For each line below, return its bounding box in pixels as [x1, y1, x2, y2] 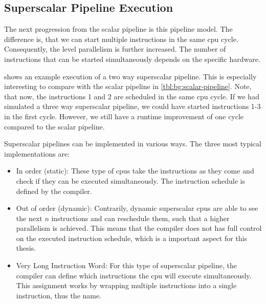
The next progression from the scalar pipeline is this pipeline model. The [4, 24, 233, 34]
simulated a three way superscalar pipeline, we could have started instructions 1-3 [4, 101, 261, 112]
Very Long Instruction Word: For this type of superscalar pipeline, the [16, 260, 237, 271]
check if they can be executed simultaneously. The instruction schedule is [16, 175, 246, 186]
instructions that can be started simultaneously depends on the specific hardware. [4, 53, 260, 64]
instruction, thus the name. [16, 290, 102, 300]
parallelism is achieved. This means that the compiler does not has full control [16, 223, 262, 233]
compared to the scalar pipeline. [4, 121, 105, 132]
